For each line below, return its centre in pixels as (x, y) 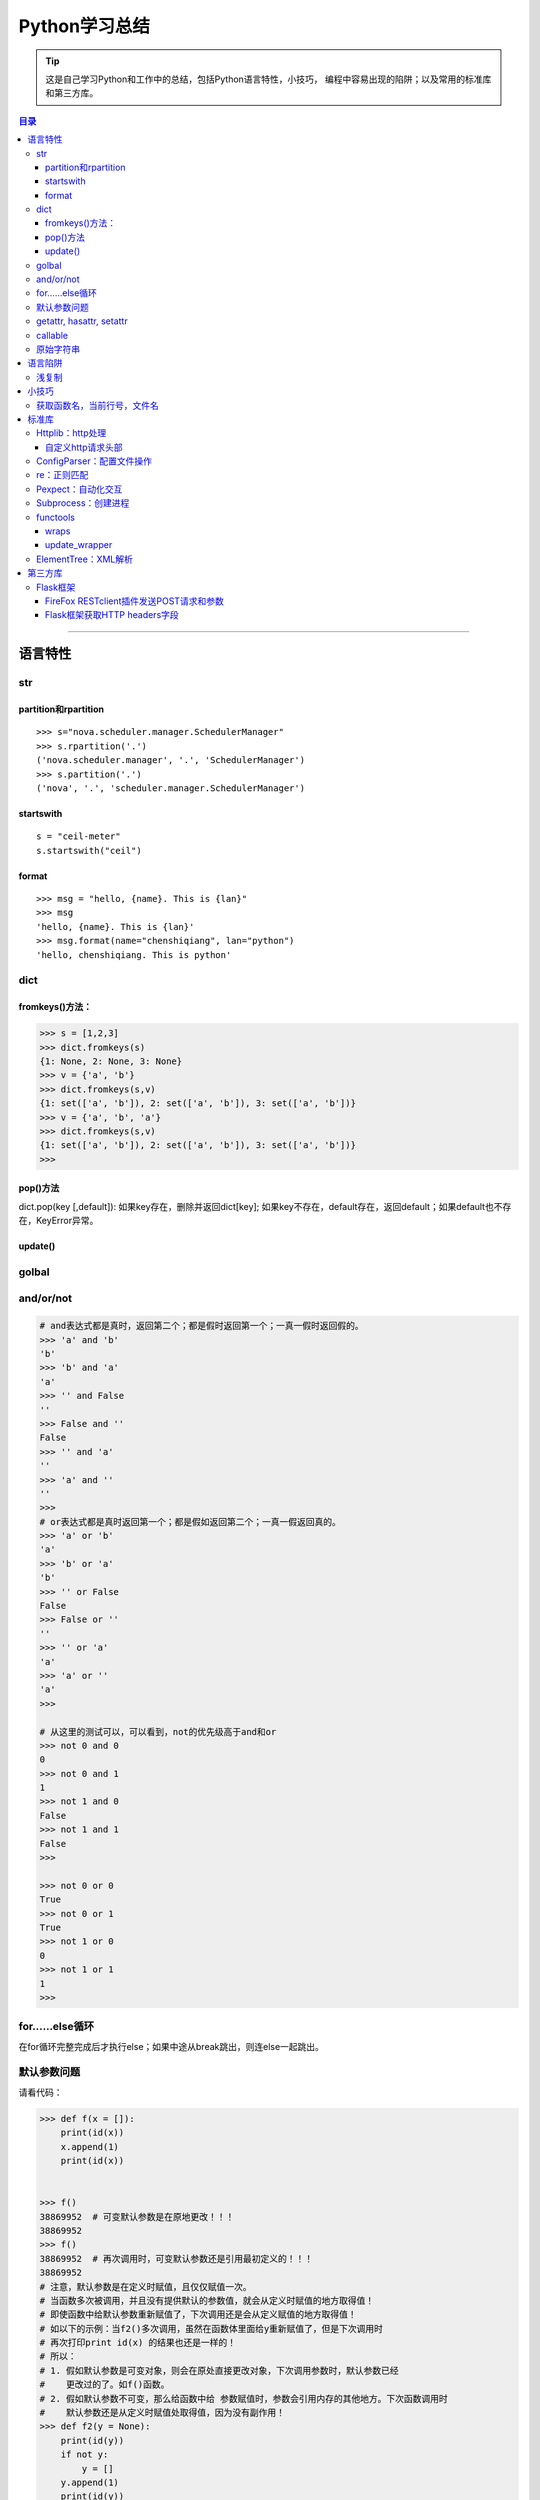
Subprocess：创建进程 (83, 503)
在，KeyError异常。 (58, 1221)
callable (52, 335)
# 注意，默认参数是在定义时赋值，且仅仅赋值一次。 (145, 2286)
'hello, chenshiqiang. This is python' (134, 954)
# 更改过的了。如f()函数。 (104, 2384)
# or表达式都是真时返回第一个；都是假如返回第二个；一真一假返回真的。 (190, 1521)
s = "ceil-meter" (78, 836)
